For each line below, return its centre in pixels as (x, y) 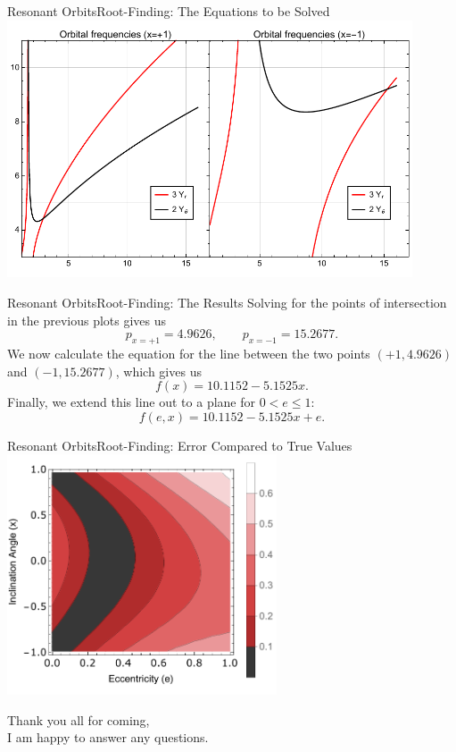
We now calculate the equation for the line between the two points (189, 353)
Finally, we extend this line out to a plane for (131, 402)
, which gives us (158, 371)
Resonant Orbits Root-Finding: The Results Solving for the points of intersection (227, 302)
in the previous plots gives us (87, 320)
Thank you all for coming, (79, 719)
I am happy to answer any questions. (108, 737)
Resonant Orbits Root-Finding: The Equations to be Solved (169, 11)
